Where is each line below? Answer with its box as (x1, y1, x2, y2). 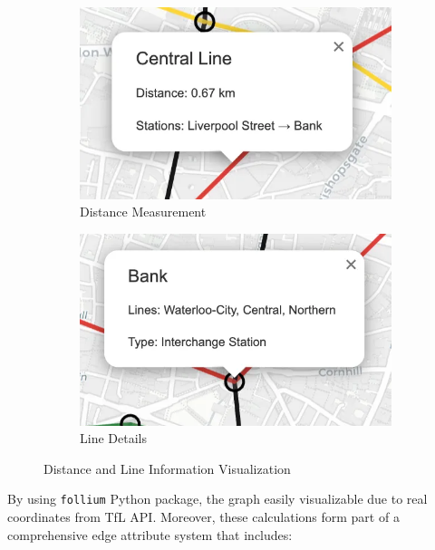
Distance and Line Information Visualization (43, 458, 291, 478)
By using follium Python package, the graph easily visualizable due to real (7, 489, 428, 508)
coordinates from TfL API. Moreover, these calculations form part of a (7, 507, 400, 526)
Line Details (80, 429, 147, 448)
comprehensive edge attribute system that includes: (7, 525, 293, 544)
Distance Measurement (80, 202, 207, 221)
